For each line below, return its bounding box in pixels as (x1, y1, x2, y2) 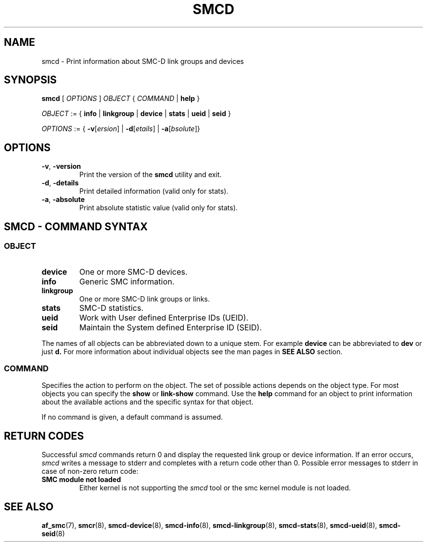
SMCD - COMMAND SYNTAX (4, 220, 148, 233)
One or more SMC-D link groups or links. (79, 294, 210, 303)
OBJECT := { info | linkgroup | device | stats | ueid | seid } (41, 109, 231, 118)
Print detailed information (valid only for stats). (79, 187, 229, 196)
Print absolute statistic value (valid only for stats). (79, 203, 238, 212)
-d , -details (41, 179, 79, 187)
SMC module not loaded (41, 475, 121, 484)
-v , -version (41, 162, 81, 171)
